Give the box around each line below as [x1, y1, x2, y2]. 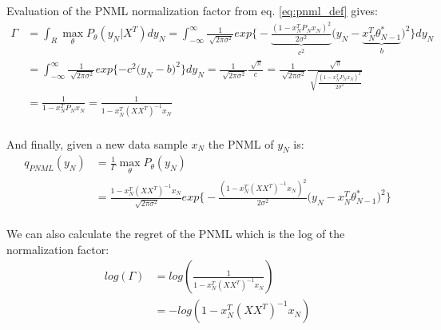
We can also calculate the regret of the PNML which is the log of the [6, 225, 345, 242]
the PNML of [208, 135, 274, 152]
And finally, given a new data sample [6, 135, 188, 152]
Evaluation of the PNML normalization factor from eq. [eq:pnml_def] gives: [6, 2, 378, 18]
